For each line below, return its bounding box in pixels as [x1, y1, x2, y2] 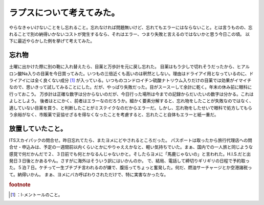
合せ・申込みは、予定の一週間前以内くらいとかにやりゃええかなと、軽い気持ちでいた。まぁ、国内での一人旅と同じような [9, 144, 253, 150]
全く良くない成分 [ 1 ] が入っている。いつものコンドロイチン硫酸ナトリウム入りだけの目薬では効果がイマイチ [34, 77, 252, 83]
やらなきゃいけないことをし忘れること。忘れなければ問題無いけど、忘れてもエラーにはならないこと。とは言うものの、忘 [9, 24, 253, 30]
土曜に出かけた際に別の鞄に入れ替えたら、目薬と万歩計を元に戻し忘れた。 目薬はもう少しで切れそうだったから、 [9, 64, 237, 69]
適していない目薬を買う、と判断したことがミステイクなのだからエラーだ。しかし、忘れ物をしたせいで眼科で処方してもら [9, 105, 253, 111]
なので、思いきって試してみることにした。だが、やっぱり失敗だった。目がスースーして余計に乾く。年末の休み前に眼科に [9, 84, 252, 90]
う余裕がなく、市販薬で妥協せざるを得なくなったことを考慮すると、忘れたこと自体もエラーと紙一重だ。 [9, 112, 219, 117]
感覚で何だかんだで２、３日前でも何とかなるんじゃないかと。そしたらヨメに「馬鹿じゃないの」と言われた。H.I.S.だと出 [9, 151, 251, 157]
